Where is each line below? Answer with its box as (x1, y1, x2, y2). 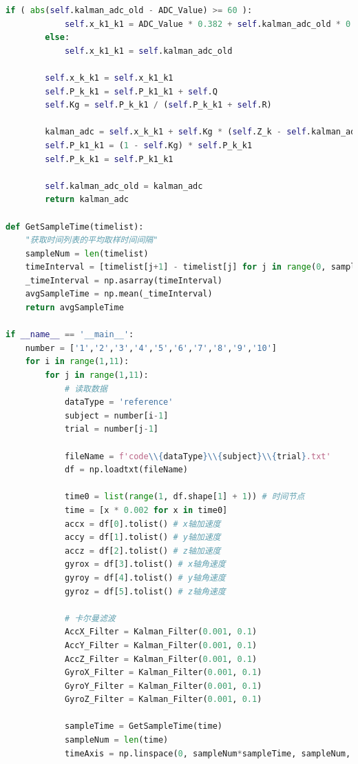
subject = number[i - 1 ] (64, 410, 169, 421)
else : (45, 32, 70, 43)
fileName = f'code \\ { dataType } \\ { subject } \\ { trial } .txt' (64, 451, 331, 461)
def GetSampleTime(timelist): (6, 221, 144, 232)
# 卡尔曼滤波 (64, 613, 116, 623)
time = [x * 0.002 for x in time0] (64, 505, 228, 515)
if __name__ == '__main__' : (6, 330, 134, 340)
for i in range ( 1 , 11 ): (25, 356, 129, 367)
